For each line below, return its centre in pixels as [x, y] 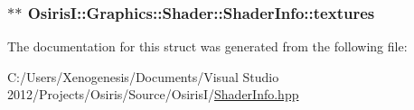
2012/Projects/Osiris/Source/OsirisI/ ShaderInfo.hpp [153, 94]
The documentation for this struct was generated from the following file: [207, 46]
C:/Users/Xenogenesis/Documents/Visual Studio [143, 76]
